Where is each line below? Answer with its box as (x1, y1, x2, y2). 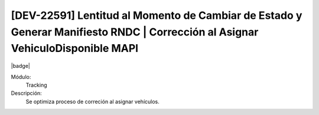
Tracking (25, 81, 47, 88)
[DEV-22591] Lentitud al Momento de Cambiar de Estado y (11, 9, 302, 22)
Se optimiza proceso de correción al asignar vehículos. (25, 98, 159, 105)
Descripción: (11, 90, 43, 97)
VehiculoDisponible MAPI (11, 42, 139, 55)
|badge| (11, 63, 31, 70)
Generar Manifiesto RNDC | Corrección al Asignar (11, 25, 259, 38)
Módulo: (11, 73, 31, 80)
